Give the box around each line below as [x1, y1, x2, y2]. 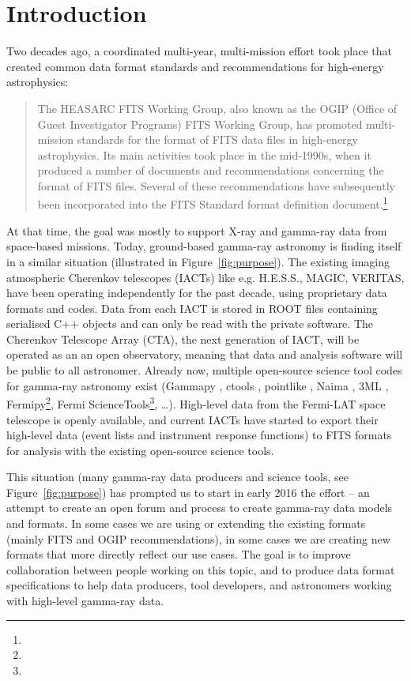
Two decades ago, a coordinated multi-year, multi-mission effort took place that [6, 43, 392, 59]
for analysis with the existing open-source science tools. [6, 442, 274, 458]
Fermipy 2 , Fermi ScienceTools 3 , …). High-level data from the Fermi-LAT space [6, 393, 386, 412]
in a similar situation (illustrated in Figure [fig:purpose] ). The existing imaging [6, 253, 390, 269]
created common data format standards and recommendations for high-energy [6, 58, 384, 74]
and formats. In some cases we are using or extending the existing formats [6, 515, 366, 532]
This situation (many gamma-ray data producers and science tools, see [6, 468, 349, 485]
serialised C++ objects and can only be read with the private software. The [6, 315, 374, 332]
